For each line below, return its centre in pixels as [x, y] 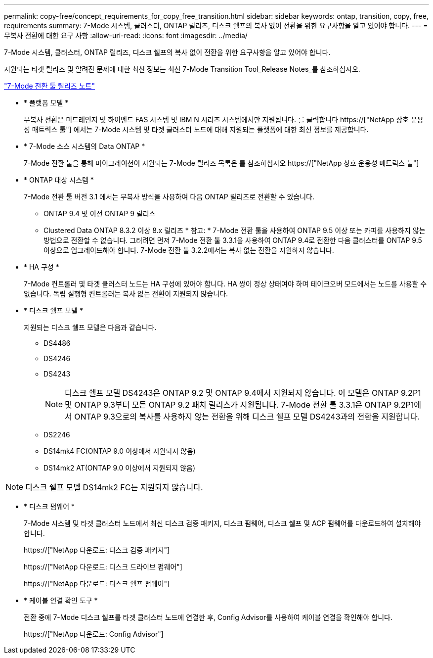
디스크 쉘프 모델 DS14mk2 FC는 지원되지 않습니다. [114, 487]
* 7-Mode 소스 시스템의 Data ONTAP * [85, 146]
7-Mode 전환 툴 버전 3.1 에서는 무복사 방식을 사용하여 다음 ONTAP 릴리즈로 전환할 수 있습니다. [169, 197]
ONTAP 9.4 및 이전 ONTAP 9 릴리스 [100, 213]
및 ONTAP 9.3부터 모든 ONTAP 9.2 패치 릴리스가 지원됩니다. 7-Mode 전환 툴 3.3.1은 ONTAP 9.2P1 [239, 405]
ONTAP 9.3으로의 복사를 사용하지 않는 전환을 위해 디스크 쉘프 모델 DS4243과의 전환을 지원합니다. [247, 417]
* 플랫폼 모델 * [46, 103]
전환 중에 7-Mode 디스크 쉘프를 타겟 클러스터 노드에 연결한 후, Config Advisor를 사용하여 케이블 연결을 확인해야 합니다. [208, 617]
